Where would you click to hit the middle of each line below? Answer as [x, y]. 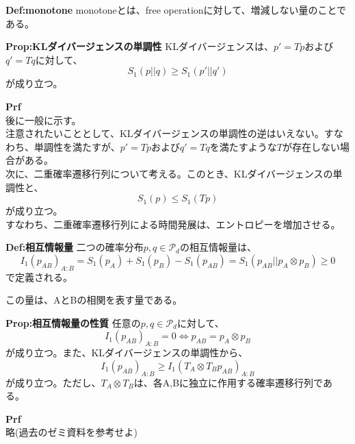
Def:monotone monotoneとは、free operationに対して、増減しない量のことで [176, 10]
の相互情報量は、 [218, 247]
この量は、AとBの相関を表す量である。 [94, 300]
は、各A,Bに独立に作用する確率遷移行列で [228, 382]
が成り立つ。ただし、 [53, 382]
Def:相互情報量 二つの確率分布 [75, 247]
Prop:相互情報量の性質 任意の [73, 322]
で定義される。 [39, 276]
